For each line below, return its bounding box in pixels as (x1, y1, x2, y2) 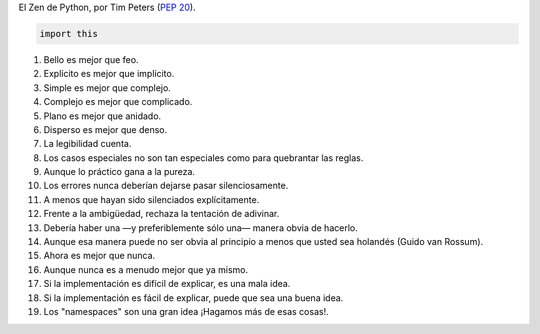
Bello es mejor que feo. (43, 53, 139, 65)
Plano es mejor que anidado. (43, 110, 162, 122)
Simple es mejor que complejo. (43, 81, 172, 94)
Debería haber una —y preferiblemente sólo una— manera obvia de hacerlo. (43, 221, 359, 234)
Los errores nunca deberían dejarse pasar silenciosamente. (43, 180, 289, 192)
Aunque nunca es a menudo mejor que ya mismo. (43, 263, 249, 275)
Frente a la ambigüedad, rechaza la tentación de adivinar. (43, 208, 280, 220)
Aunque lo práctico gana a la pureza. (43, 166, 195, 178)
